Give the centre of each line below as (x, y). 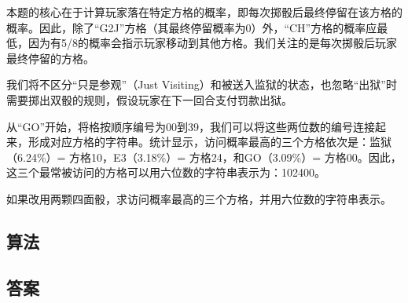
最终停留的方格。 (50, 58)
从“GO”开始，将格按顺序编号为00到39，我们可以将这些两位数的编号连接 (191, 126)
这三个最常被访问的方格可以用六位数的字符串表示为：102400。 (166, 172)
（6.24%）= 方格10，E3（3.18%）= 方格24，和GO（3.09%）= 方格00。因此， (204, 157)
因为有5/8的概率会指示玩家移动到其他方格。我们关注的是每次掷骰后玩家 (212, 43)
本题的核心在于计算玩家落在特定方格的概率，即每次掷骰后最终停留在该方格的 (204, 12)
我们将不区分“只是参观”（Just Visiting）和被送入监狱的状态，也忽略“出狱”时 (202, 84)
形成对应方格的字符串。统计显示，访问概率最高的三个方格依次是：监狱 (210, 142)
